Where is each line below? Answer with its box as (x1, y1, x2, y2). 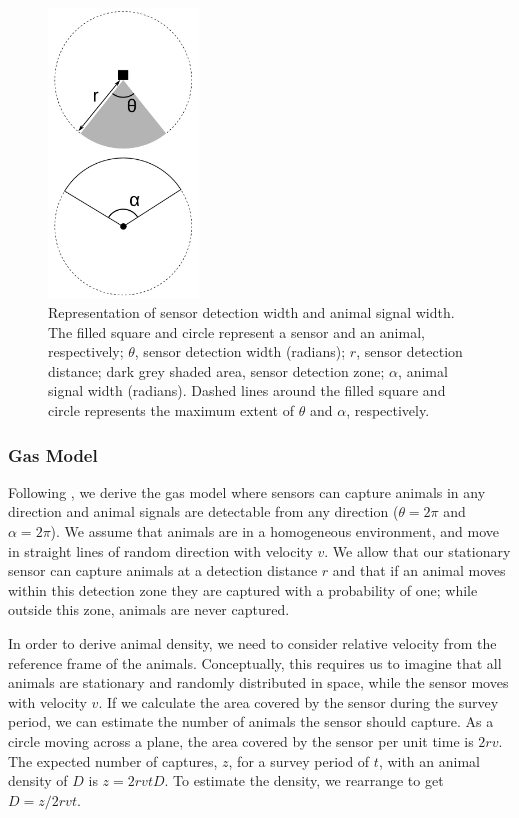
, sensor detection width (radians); (134, 341, 346, 362)
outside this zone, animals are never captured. (8, 599, 290, 620)
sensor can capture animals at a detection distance (8, 560, 318, 581)
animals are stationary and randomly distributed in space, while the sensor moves (8, 672, 509, 693)
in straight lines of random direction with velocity (8, 540, 313, 561)
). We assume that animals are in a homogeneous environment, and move (50, 520, 499, 541)
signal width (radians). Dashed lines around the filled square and (48, 380, 446, 401)
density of (8, 770, 68, 791)
